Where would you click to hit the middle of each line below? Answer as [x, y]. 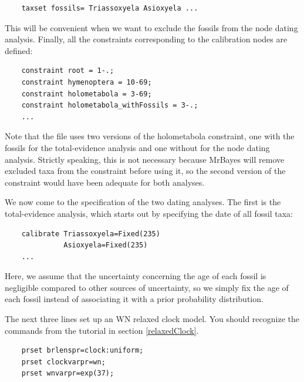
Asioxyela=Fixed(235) [106, 245]
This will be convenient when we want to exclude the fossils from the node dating [151, 27]
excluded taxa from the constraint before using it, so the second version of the [145, 171]
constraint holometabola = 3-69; [87, 94]
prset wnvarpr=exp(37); [68, 373]
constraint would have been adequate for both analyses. [105, 182]
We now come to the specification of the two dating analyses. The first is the [143, 202]
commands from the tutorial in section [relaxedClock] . [102, 330]
